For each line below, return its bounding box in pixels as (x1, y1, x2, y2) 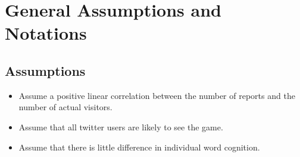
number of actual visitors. (18, 101, 112, 113)
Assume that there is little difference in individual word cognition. (18, 140, 260, 153)
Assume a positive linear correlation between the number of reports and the (18, 89, 295, 101)
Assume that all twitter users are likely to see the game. (18, 120, 223, 133)
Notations (5, 21, 87, 45)
